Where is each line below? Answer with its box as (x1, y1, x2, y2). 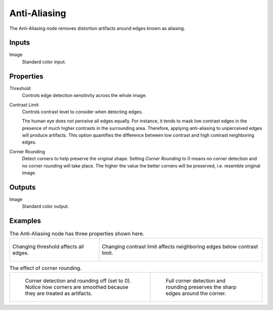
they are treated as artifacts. (25, 290, 93, 297)
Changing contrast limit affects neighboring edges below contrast (102, 243, 258, 250)
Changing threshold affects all (12, 243, 84, 250)
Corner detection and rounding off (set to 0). (25, 277, 131, 284)
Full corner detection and (165, 277, 226, 284)
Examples (9, 216, 41, 225)
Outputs (9, 183, 36, 192)
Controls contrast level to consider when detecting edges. (22, 109, 143, 115)
